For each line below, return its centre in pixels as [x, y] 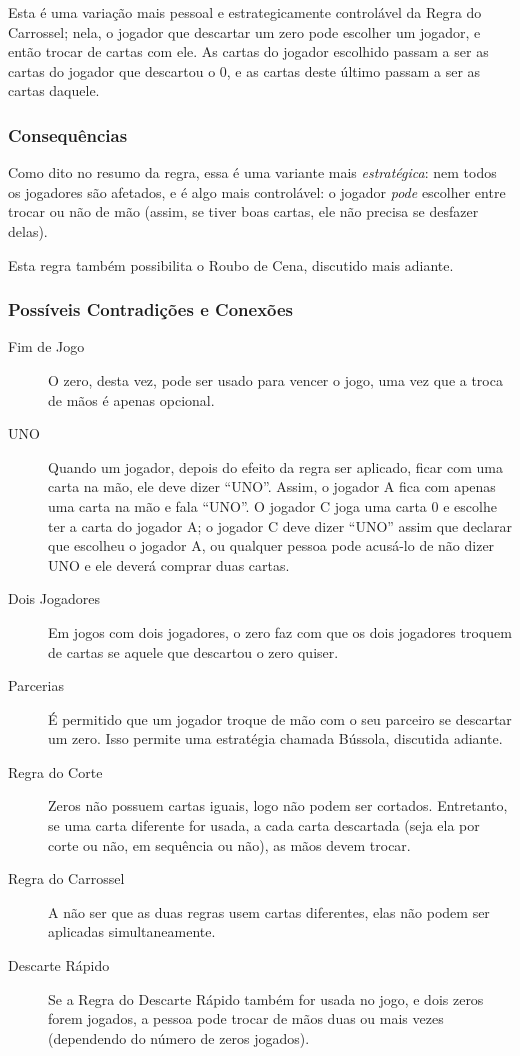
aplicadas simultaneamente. [132, 931]
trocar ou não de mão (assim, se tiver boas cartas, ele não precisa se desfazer [243, 211]
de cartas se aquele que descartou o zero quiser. [193, 651]
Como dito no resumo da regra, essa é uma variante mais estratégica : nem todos [252, 172]
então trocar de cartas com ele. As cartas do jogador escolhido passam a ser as [248, 51]
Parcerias [36, 685]
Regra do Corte [55, 771]
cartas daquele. [54, 90]
